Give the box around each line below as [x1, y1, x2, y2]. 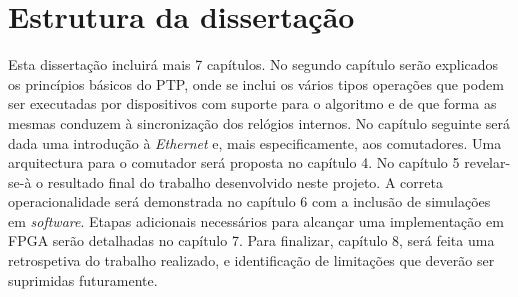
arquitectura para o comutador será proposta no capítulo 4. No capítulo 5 [8, 152, 460, 173]
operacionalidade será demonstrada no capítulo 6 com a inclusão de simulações [8, 191, 491, 212]
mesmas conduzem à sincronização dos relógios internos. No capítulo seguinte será [8, 112, 510, 133]
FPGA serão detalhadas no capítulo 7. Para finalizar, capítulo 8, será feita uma [8, 230, 495, 251]
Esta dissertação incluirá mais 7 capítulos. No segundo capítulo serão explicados [8, 54, 499, 75]
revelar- [464, 152, 511, 173]
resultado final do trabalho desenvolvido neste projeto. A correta [47, 171, 443, 192]
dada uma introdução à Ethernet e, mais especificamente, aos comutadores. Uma [8, 132, 502, 153]
